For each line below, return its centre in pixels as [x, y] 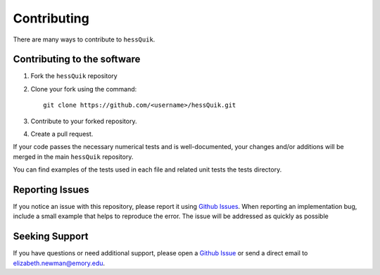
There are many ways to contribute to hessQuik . [84, 39]
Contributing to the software [77, 59]
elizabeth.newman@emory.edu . [59, 263]
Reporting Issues [51, 190]
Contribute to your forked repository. [84, 121]
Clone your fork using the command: [84, 89]
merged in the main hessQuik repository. [73, 156]
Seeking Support [51, 237]
